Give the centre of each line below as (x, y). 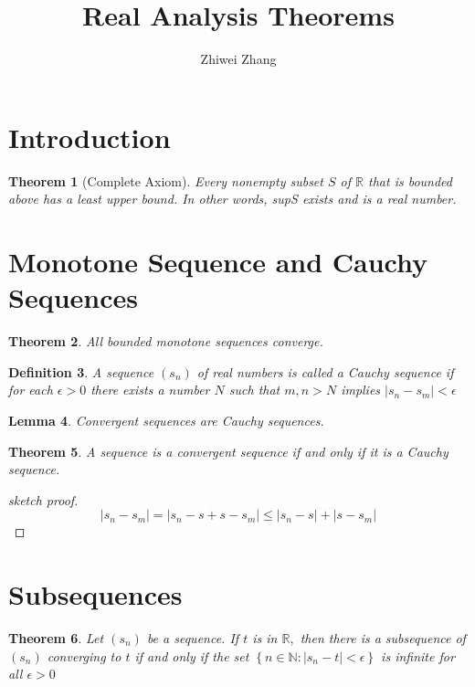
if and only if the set (192, 655)
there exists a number (150, 390)
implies (361, 390)
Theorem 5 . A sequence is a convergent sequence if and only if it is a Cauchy (228, 451)
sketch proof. (43, 499)
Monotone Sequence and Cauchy (218, 262)
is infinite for (418, 655)
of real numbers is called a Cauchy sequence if (325, 371)
